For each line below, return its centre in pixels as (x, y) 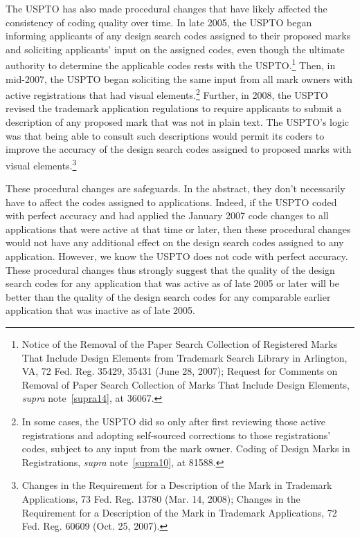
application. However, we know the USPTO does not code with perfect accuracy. (177, 256)
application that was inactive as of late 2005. (100, 310)
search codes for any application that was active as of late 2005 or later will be (172, 283)
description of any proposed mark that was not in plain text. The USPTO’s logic (178, 122)
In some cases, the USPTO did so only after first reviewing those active (174, 421)
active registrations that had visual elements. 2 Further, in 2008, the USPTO (167, 94)
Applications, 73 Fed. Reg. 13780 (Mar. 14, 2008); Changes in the (161, 498)
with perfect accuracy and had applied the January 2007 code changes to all (167, 215)
